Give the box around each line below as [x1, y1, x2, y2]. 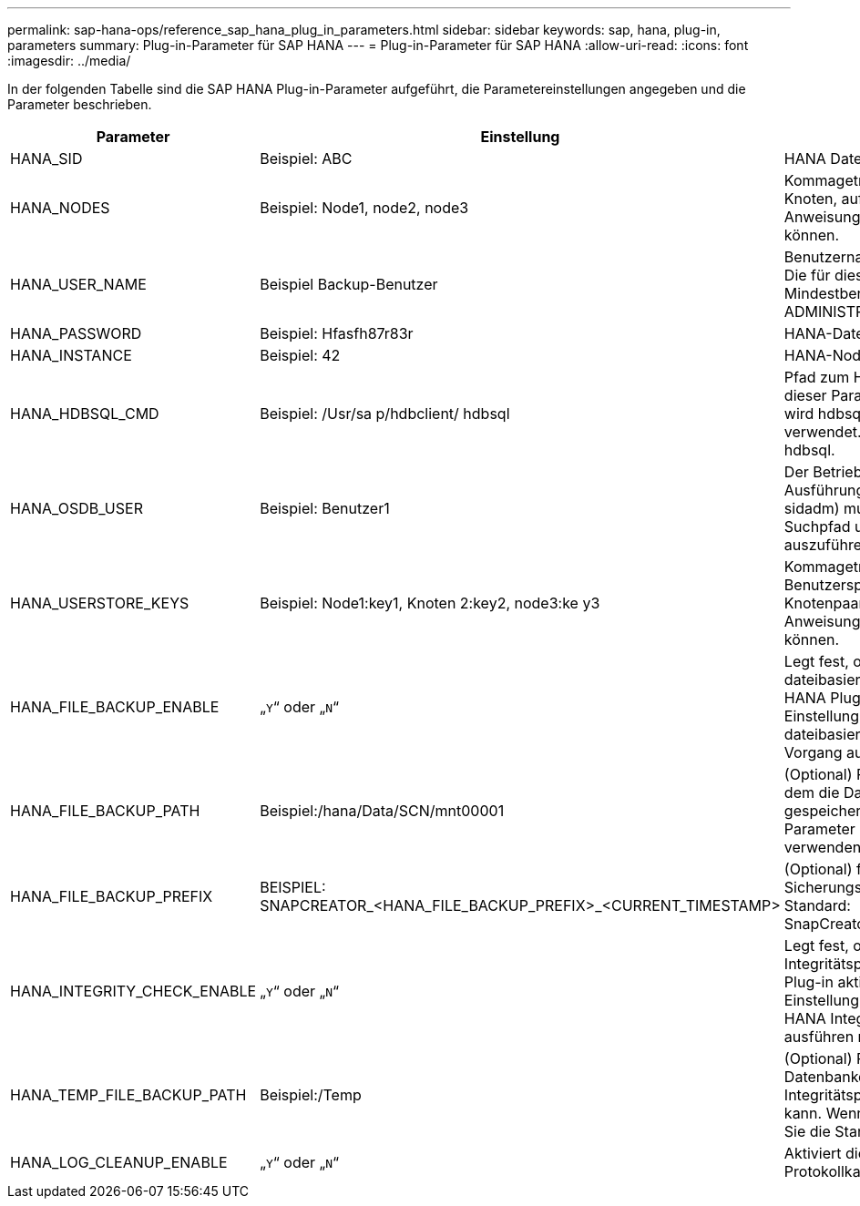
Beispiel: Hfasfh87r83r [260, 324, 414, 342]
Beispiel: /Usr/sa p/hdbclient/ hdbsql [260, 404, 510, 423]
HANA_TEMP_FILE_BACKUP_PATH [10, 1086, 247, 1104]
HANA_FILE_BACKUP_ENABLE [10, 698, 220, 716]
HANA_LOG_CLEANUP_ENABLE [10, 1153, 228, 1171]
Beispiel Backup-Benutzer [260, 275, 438, 293]
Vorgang [783, 743, 843, 761]
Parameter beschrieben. [7, 97, 152, 112]
